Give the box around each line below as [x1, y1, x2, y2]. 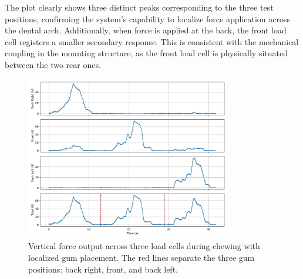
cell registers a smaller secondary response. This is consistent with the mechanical [5, 35, 299, 47]
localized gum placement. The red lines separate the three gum [28, 251, 255, 264]
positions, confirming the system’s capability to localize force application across [5, 12, 290, 25]
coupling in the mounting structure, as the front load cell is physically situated [5, 47, 288, 59]
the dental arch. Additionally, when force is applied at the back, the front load [5, 24, 287, 36]
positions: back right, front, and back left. [28, 263, 178, 275]
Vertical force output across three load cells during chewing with [28, 240, 260, 252]
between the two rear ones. [5, 58, 101, 70]
